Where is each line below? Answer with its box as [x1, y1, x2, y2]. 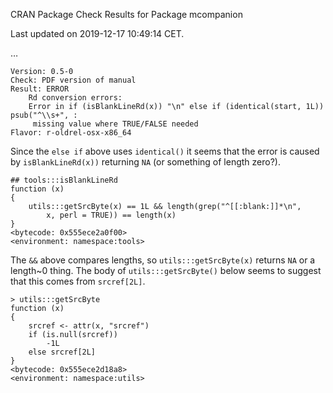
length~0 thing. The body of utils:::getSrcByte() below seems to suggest [10, 265, 322, 276]
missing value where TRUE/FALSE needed [32, 119, 199, 129]
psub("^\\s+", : [10, 110, 78, 120]
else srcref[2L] [28, 347, 97, 357]
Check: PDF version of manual [10, 75, 137, 85]
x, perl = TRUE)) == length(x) [46, 210, 177, 220]
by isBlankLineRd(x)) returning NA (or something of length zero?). [10, 156, 281, 168]
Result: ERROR [10, 84, 70, 94]
